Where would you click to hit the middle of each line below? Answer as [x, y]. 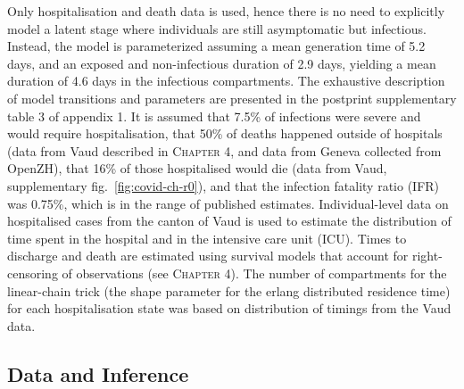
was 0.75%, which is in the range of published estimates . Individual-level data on [228, 203]
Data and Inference [98, 373]
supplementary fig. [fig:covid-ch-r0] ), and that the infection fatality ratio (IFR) [224, 185]
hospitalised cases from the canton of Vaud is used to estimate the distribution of [229, 221]
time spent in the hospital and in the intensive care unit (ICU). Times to [207, 238]
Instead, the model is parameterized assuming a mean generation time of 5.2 [216, 46]
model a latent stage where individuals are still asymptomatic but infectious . [217, 28]
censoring [33, 273]
